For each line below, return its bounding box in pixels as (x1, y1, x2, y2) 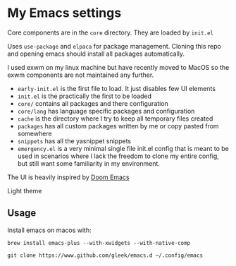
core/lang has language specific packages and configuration (17, 107, 195, 115)
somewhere (17, 129, 52, 138)
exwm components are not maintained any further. (7, 71, 154, 79)
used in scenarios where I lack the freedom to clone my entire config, (17, 152, 220, 160)
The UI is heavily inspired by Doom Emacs (7, 173, 130, 181)
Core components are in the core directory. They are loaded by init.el (7, 28, 213, 37)
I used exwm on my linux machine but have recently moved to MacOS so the (7, 63, 230, 71)
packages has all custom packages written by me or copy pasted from (17, 121, 220, 130)
